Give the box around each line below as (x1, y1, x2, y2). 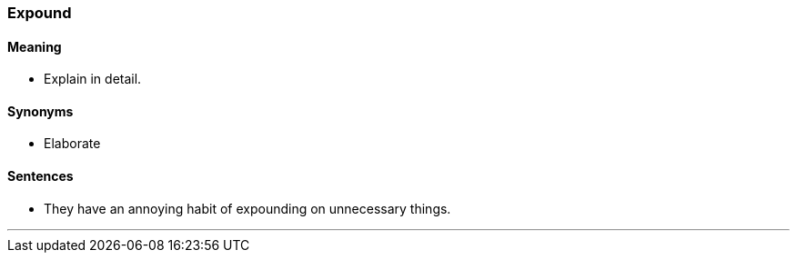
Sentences (7, 168, 74, 185)
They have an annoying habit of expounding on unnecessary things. (44, 200, 451, 216)
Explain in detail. (44, 71, 142, 87)
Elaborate (44, 135, 101, 152)
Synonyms (7, 103, 74, 119)
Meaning (7, 38, 62, 55)
